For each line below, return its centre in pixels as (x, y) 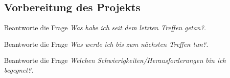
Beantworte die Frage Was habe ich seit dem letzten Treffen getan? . (105, 28)
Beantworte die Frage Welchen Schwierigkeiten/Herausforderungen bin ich (115, 60)
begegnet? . (19, 69)
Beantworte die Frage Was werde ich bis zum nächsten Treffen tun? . (106, 44)
